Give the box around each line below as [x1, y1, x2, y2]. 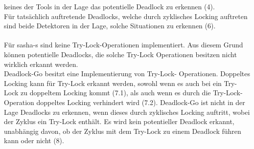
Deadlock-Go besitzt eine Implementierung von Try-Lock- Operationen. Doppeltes [4, 68, 251, 79]
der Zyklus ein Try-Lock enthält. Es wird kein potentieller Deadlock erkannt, [4, 116, 234, 127]
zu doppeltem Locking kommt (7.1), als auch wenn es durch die [21, 87, 211, 98]
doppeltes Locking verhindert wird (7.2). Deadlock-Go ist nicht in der [36, 97, 245, 107]
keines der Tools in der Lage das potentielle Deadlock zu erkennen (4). [4, 1, 215, 11]
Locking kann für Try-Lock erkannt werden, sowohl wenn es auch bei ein [4, 78, 222, 88]
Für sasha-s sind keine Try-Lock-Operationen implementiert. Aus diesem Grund [4, 40, 243, 50]
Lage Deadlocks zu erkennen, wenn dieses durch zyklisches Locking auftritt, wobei [4, 106, 250, 117]
